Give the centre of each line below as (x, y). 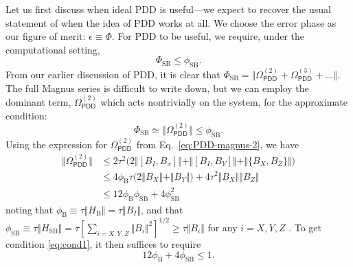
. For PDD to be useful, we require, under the (208, 36)
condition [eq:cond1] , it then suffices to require (103, 243)
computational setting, (53, 49)
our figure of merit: (46, 36)
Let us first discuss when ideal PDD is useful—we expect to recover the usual (168, 9)
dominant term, (38, 101)
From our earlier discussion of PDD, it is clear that (113, 74)
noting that (30, 209)
